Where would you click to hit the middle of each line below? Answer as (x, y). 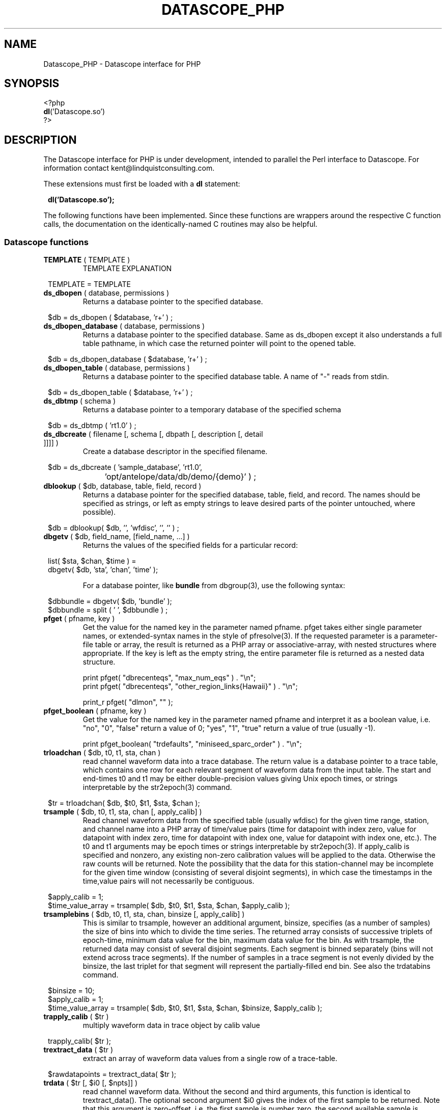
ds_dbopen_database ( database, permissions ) (124, 326)
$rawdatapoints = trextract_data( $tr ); (112, 1074)
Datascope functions (46, 242)
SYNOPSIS (32, 84)
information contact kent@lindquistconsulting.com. (129, 168)
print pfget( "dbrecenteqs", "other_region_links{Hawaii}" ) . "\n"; (190, 686)
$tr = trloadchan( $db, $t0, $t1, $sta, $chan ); (124, 803)
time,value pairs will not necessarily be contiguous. (169, 881)
